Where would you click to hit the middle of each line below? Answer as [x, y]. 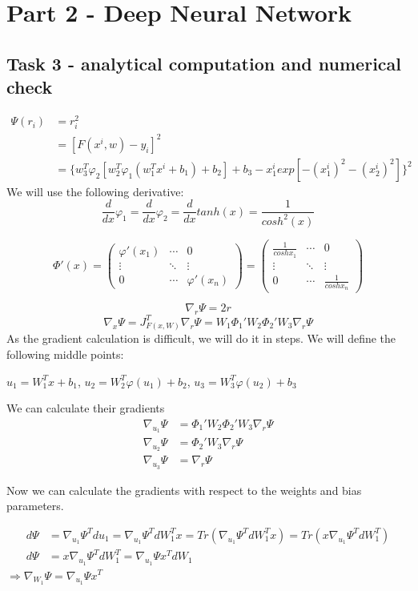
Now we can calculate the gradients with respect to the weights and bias [184, 490]
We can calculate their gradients [86, 408]
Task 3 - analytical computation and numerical [204, 63]
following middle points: [65, 354]
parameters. [35, 506]
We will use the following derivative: [95, 191]
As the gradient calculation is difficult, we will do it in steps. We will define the [201, 338]
